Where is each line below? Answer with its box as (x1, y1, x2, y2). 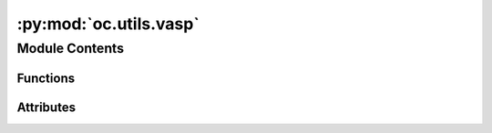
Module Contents (16, 40, 125, 56)
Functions (16, 70, 76, 86)
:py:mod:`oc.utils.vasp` (16, 14, 200, 34)
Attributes (16, 99, 77, 115)
